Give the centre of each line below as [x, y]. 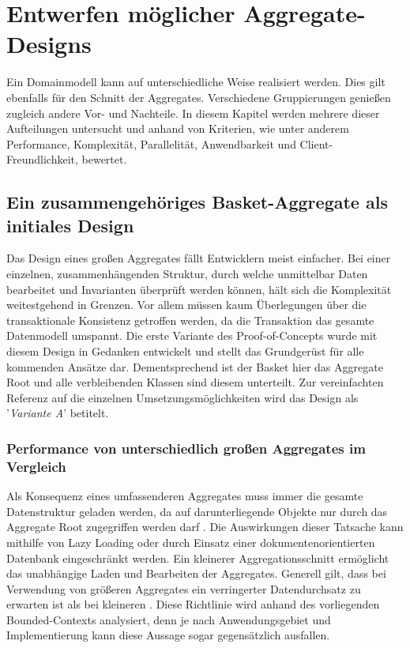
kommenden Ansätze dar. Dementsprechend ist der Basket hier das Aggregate [195, 366]
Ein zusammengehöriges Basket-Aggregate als [197, 202]
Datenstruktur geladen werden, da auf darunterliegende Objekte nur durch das [197, 511]
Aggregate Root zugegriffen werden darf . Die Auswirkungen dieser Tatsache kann [205, 527]
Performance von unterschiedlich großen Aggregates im [186, 448]
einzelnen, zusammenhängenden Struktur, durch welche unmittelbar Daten [187, 274]
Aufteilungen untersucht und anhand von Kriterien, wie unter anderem [178, 128]
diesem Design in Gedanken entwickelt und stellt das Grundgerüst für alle [185, 351]
